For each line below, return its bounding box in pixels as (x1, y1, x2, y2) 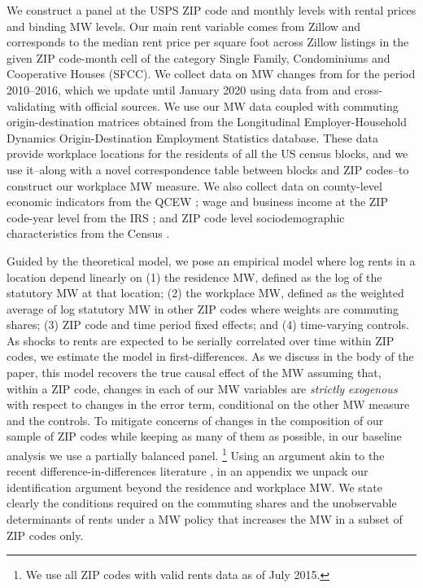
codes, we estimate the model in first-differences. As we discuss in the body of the (7, 348, 414, 365)
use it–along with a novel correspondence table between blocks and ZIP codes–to (7, 160, 409, 178)
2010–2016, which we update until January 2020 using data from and (7, 81, 351, 98)
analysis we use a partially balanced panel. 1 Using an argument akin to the (7, 445, 385, 463)
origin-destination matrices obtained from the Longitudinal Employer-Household (7, 113, 407, 130)
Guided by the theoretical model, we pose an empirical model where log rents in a (7, 252, 416, 269)
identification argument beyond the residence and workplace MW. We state (7, 478, 382, 495)
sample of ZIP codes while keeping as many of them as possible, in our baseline (7, 428, 402, 445)
